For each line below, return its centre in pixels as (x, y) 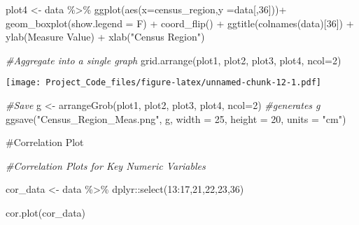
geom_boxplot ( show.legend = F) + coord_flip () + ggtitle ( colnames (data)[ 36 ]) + (180, 23)
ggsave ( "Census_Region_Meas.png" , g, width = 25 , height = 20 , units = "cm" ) (176, 118)
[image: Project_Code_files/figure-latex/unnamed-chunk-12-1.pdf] (164, 83)
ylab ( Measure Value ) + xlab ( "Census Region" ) (105, 37)
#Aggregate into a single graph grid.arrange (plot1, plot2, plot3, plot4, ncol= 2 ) (174, 60)
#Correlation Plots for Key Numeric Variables (106, 165)
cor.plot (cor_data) (46, 212)
